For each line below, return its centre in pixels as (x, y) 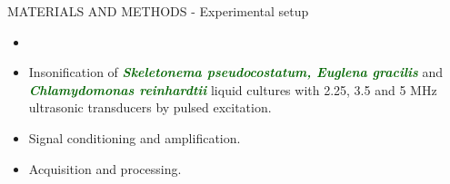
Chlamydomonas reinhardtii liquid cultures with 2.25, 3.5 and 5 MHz (233, 89)
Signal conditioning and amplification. (135, 137)
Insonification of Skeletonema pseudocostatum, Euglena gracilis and (236, 72)
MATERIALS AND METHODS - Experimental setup (158, 11)
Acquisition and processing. (105, 168)
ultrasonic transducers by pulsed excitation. (150, 107)
